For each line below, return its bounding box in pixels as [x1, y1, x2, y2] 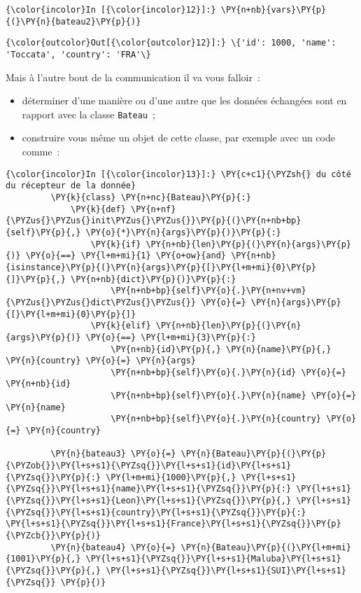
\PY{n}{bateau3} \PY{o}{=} [50, 449, 176, 459]
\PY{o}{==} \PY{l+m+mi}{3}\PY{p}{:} [85, 332, 256, 342]
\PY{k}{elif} [90, 321, 151, 331]
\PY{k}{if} [90, 239, 141, 249]
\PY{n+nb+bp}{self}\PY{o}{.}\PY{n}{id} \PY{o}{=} [111, 367, 346, 377]
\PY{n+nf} [130, 204, 176, 214]
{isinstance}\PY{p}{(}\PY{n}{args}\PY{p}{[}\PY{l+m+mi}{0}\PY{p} [6, 262, 316, 272]
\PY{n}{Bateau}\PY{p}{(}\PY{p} [180, 449, 327, 459]
